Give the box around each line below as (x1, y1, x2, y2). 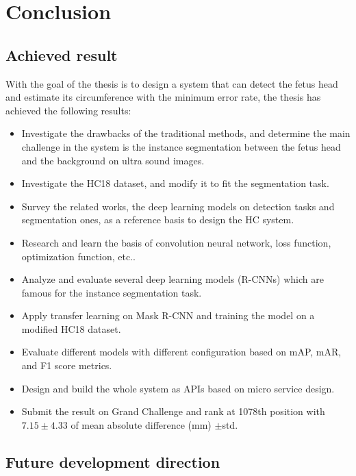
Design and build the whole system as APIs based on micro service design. (21, 381, 335, 395)
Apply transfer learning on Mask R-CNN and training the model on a (21, 308, 315, 323)
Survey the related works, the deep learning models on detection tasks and (21, 199, 335, 213)
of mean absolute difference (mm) (71, 417, 212, 431)
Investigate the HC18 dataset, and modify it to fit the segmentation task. (21, 176, 329, 190)
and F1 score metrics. (21, 358, 112, 373)
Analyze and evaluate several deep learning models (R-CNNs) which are (21, 272, 324, 286)
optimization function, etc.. (21, 249, 136, 263)
